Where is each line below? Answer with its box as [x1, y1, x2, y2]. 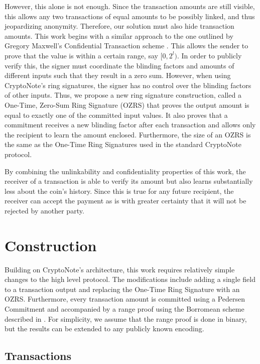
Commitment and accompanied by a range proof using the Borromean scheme [5, 303, 244, 314]
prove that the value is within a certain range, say [5, 50, 158, 60]
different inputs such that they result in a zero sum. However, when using [5, 70, 231, 81]
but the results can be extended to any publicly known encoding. [5, 323, 204, 334]
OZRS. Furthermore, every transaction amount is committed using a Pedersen [5, 294, 245, 304]
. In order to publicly [177, 50, 242, 60]
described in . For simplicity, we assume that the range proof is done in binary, [5, 313, 247, 324]
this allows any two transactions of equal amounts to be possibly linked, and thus [5, 11, 255, 21]
